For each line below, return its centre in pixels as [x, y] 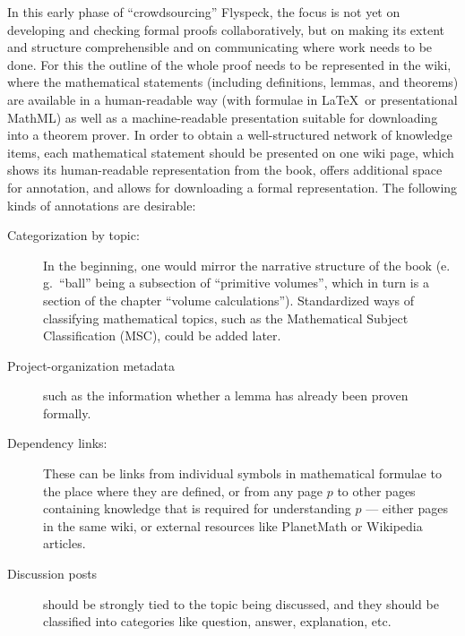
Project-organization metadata [91, 365]
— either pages [407, 508]
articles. [65, 543]
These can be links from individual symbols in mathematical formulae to [242, 473]
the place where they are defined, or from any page [183, 490]
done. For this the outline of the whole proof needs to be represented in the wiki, [229, 64]
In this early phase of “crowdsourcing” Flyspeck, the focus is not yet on [204, 12]
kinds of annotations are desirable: [102, 205]
